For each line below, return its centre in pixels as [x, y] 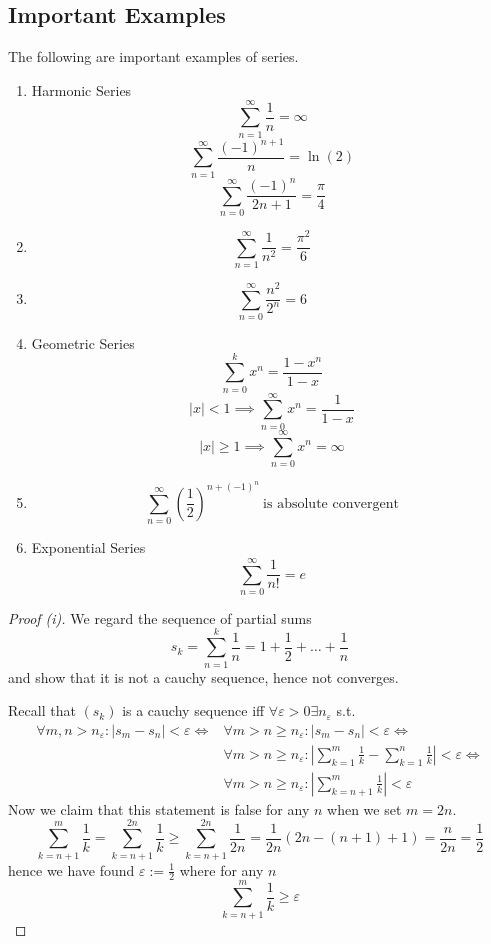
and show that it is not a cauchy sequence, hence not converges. [203, 676]
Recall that [42, 710]
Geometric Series [83, 342]
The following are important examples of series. [153, 56]
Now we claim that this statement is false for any [159, 808]
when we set [364, 808]
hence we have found [71, 869]
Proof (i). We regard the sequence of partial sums [160, 617]
